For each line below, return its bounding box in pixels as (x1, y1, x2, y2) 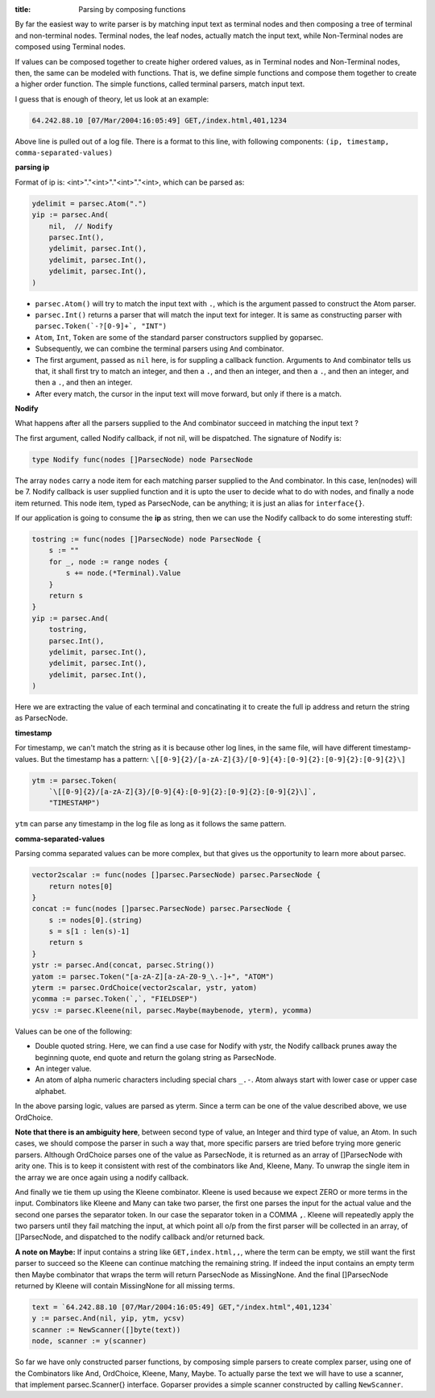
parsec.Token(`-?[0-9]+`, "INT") (35, 322, 168, 331)
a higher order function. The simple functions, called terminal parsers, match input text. (14, 79, 305, 89)
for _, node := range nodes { (48, 557, 168, 566)
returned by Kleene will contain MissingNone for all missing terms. (14, 1281, 235, 1291)
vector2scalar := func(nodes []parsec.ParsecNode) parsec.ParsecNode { (31, 871, 321, 880)
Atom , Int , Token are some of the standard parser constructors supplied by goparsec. (35, 332, 324, 342)
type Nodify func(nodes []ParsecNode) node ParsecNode (31, 455, 253, 464)
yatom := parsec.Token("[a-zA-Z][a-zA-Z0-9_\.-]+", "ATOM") (31, 972, 275, 981)
